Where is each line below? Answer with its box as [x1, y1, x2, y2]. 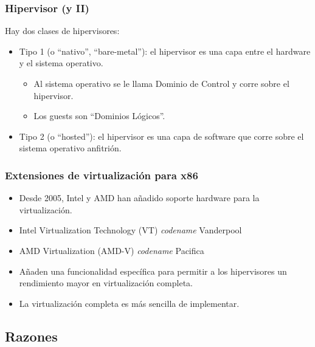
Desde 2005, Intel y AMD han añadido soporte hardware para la [19, 191, 260, 204]
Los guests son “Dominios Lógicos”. [33, 109, 165, 122]
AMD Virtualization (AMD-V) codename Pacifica [19, 244, 204, 256]
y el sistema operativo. [19, 57, 103, 69]
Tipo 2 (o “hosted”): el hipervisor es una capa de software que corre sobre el [19, 129, 304, 142]
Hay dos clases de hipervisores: [5, 24, 120, 37]
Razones [5, 326, 58, 345]
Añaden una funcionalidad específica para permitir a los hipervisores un [19, 264, 287, 277]
